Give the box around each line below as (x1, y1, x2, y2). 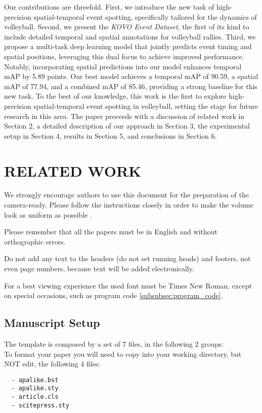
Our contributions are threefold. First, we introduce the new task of (4, 2, 214, 12)
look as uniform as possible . (4, 209, 92, 220)
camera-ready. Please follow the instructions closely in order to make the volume (4, 199, 253, 210)
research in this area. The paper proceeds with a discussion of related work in (4, 110, 245, 121)
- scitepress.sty (11, 401, 69, 409)
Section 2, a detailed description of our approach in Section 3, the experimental (4, 120, 250, 131)
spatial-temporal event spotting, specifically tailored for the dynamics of (33, 11, 257, 22)
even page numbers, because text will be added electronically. (4, 263, 194, 273)
